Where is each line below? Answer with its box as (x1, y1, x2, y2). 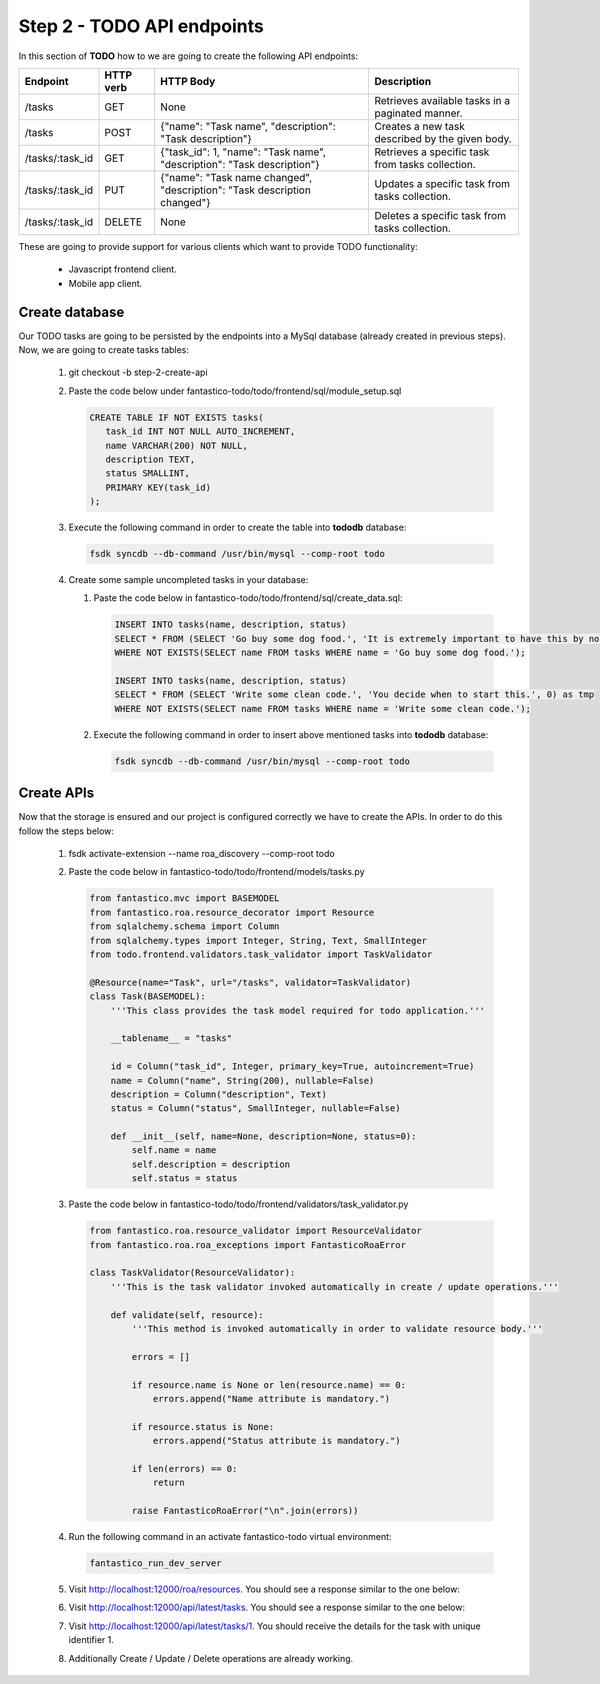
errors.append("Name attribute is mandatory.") (152, 1393, 391, 1404)
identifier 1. (68, 1634, 115, 1646)
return (152, 1477, 185, 1489)
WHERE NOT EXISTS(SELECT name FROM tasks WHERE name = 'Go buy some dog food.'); (114, 647, 527, 659)
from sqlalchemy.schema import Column (89, 921, 280, 932)
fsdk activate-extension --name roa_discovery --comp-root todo (68, 848, 335, 860)
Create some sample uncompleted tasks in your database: (68, 574, 309, 586)
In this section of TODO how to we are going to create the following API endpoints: (18, 50, 359, 62)
